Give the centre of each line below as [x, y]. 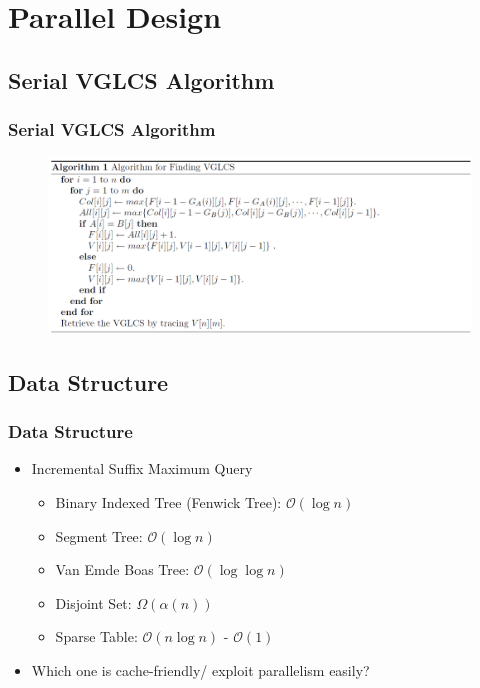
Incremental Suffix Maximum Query [142, 468]
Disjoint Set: [93, 602]
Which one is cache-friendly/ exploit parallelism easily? [200, 669]
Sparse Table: [96, 636]
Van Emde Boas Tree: [122, 569]
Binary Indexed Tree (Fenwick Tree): [168, 501]
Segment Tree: [99, 535]
